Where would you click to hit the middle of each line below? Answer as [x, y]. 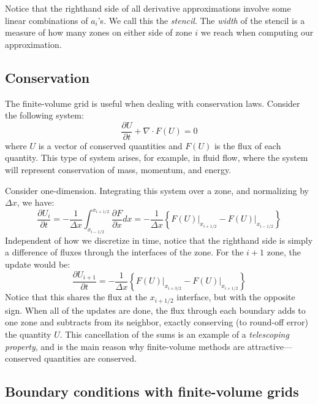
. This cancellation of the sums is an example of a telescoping [174, 334]
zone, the [284, 252]
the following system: [44, 115]
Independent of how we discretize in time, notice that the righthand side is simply [159, 240]
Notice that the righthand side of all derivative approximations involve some [148, 8]
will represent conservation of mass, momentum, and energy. [118, 170]
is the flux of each [248, 145]
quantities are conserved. [90, 358]
